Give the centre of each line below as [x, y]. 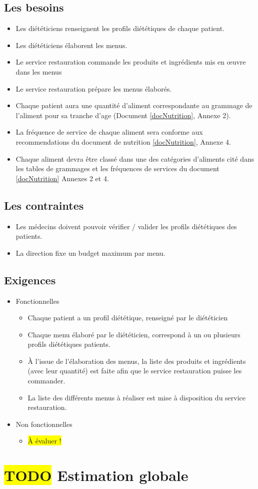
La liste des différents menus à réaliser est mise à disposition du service [137, 397]
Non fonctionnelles [44, 424]
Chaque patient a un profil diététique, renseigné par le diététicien [128, 318]
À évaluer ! [44, 441]
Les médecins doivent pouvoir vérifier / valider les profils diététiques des [126, 226]
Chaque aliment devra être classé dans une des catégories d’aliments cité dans [135, 158]
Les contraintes [44, 205]
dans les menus [39, 71]
